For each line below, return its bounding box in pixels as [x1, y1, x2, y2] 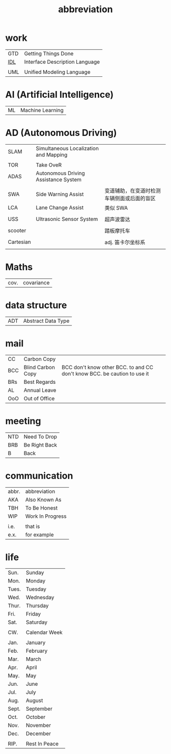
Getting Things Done [24, 50, 74, 57]
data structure [5, 299, 67, 311]
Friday [25, 610, 41, 618]
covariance [22, 279, 50, 286]
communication [5, 470, 73, 482]
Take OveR [36, 161, 62, 169]
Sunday [25, 569, 44, 576]
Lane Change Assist [36, 204, 84, 211]
